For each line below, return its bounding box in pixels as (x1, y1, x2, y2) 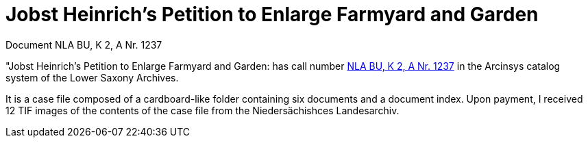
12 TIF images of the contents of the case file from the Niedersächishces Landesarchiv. (5, 104, 400, 116)
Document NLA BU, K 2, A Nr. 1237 (5, 38, 162, 51)
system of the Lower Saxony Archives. (5, 71, 179, 83)
